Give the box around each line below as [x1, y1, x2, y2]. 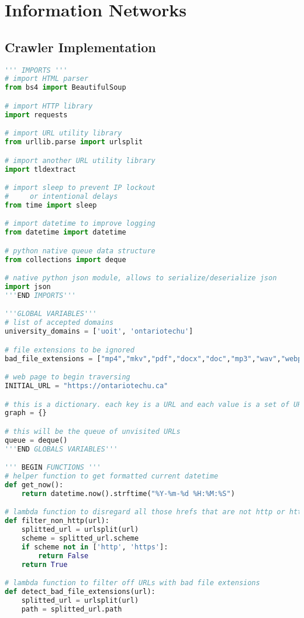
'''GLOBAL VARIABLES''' [5, 310, 97, 318]
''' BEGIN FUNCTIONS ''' [5, 463, 101, 472]
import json [5, 283, 51, 291]
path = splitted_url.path [21, 605, 122, 613]
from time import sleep [5, 201, 97, 209]
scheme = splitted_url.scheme [21, 534, 139, 543]
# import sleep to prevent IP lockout [5, 184, 156, 192]
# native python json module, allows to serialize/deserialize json [5, 274, 277, 283]
